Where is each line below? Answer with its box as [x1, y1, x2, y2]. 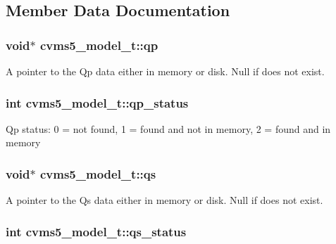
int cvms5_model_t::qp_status [6, 94, 189, 111]
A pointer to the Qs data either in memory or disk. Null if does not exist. [6, 193, 323, 207]
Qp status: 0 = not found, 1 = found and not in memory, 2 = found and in [6, 121, 331, 136]
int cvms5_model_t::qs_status [6, 222, 187, 240]
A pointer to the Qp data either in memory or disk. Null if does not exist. [6, 64, 325, 78]
